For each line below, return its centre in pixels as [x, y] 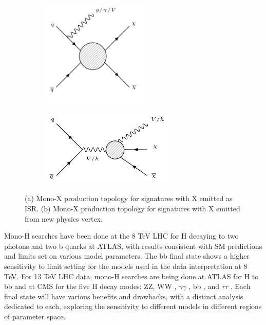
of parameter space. [35, 316]
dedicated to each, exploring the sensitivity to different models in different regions [133, 306]
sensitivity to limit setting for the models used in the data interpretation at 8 [126, 266]
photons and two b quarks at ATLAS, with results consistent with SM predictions [133, 246]
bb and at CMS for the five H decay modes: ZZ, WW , [90, 286]
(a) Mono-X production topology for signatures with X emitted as [129, 198]
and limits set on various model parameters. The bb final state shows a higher [127, 256]
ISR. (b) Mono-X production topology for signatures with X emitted [132, 208]
